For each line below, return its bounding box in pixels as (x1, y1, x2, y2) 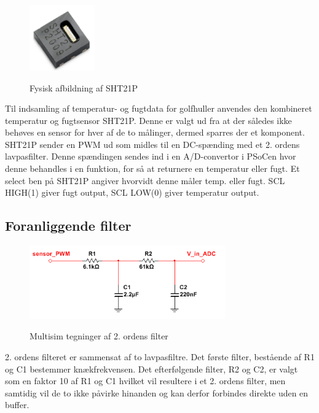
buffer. (5, 398, 30, 411)
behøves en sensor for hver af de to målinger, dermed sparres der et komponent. (5, 126, 305, 139)
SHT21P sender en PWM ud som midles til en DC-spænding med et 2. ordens (5, 137, 300, 150)
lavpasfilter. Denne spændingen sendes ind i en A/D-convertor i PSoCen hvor (5, 150, 296, 163)
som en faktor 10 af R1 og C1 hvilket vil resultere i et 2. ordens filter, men (5, 374, 286, 387)
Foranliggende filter (5, 216, 132, 235)
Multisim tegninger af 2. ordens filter (30, 330, 168, 342)
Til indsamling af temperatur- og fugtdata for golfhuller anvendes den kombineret (5, 102, 312, 115)
